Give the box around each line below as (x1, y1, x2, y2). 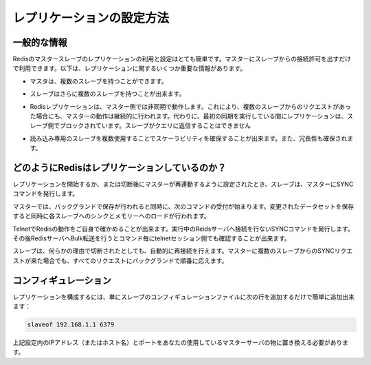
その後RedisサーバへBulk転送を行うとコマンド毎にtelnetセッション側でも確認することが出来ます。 (12, 234, 291, 242)
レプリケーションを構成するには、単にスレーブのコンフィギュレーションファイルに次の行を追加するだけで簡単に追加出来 (12, 293, 355, 301)
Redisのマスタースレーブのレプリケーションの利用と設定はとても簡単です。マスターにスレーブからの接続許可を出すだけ (12, 55, 352, 63)
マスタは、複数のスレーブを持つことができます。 (30, 76, 168, 85)
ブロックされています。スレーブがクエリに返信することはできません (59, 121, 251, 130)
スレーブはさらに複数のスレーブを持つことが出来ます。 (30, 90, 185, 98)
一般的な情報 (12, 36, 67, 48)
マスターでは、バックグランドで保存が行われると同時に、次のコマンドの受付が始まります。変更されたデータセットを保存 (12, 202, 355, 210)
